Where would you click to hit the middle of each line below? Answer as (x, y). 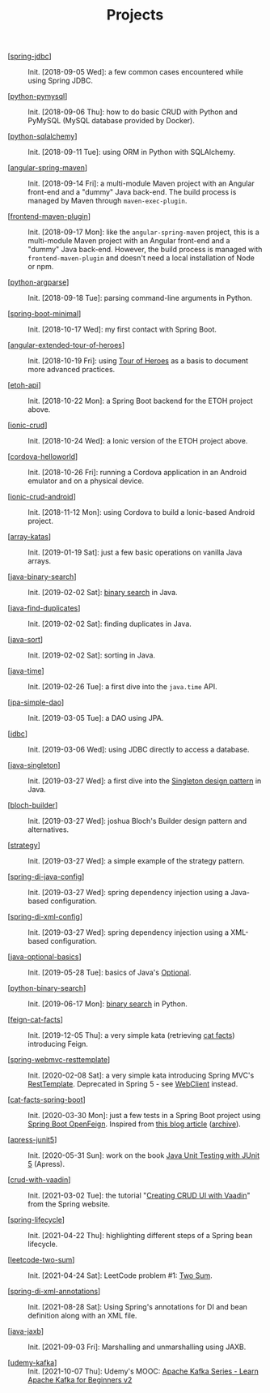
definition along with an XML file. (82, 1316)
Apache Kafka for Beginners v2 (80, 1380)
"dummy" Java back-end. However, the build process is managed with (145, 250)
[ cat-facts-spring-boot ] (46, 1099)
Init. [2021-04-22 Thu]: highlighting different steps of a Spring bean (140, 1236)
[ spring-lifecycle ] (36, 1220)
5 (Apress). (46, 1164)
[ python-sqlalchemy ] (42, 136)
